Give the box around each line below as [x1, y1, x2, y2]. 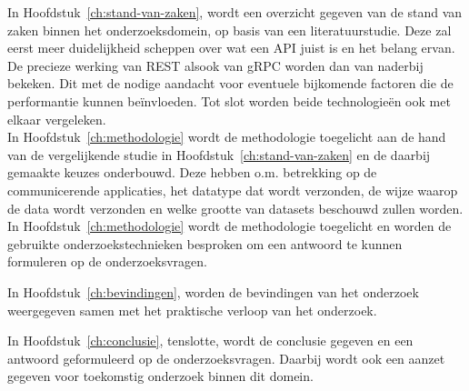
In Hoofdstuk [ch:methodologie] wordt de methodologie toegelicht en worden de [7, 216, 452, 236]
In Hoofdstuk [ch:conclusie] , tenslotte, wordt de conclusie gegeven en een [7, 331, 414, 350]
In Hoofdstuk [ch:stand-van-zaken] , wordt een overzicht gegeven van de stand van [7, 3, 463, 21]
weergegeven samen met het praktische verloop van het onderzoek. [7, 300, 377, 319]
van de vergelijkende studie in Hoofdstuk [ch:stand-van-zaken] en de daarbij [7, 145, 431, 164]
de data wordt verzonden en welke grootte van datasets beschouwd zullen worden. [7, 198, 464, 217]
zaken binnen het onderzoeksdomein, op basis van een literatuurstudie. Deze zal [7, 20, 452, 39]
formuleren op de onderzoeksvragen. [7, 252, 207, 271]
